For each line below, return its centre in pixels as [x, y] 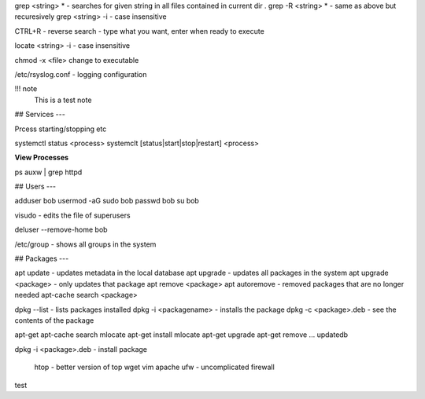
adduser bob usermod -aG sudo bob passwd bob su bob [107, 201]
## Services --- [40, 115]
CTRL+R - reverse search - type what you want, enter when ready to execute [140, 31]
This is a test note [63, 100]
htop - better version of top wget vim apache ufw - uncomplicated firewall [154, 367]
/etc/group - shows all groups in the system [85, 244]
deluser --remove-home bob [61, 230]
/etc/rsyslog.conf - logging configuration [81, 74]
